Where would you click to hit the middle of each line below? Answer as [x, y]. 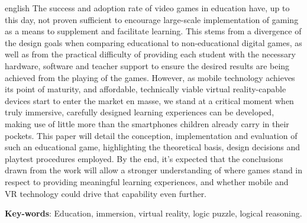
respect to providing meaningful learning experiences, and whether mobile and [147, 181]
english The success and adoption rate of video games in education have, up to [147, 8]
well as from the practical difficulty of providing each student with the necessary [150, 54]
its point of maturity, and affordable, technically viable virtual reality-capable [146, 89]
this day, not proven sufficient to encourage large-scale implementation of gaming [152, 19]
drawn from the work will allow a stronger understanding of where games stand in [154, 170]
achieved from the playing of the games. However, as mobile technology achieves [150, 77]
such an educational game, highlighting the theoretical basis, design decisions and [153, 147]
